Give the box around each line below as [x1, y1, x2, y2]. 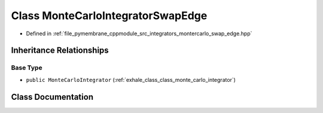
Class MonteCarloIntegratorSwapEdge [11, 9, 208, 22]
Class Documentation [11, 91, 94, 102]
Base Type [11, 63, 42, 72]
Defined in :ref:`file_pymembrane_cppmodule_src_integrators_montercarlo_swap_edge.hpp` [26, 30, 252, 37]
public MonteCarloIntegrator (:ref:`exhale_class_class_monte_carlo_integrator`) [26, 76, 236, 83]
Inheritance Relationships [11, 45, 109, 56]
